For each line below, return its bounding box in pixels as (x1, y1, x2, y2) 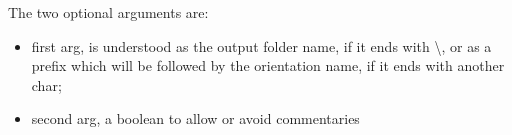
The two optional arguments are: (8, 2, 209, 22)
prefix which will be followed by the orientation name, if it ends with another (31, 55, 505, 76)
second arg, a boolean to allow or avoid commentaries (31, 108, 360, 129)
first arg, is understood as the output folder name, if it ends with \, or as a (31, 35, 492, 56)
